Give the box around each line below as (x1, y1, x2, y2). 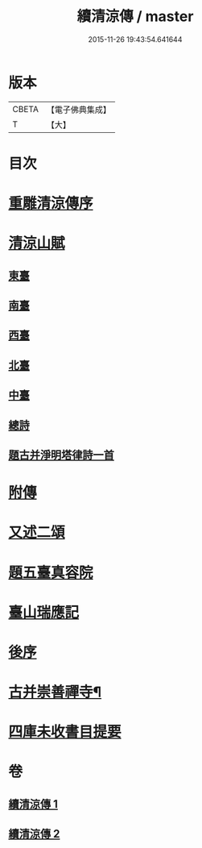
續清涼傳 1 (8, 797, 59, 811)
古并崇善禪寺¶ (8, 683, 102, 701)
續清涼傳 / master (76, 7, 194, 26)
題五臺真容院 (8, 563, 94, 581)
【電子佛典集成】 (46, 104, 111, 115)
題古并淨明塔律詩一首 (8, 448, 114, 462)
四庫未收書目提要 (8, 723, 122, 742)
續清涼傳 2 (8, 827, 60, 841)
